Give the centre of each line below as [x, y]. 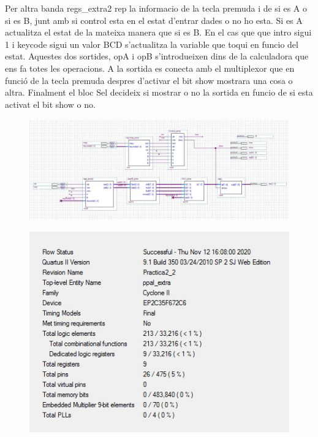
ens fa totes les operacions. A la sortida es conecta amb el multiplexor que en [150, 68]
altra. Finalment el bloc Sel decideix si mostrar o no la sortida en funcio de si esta [159, 92]
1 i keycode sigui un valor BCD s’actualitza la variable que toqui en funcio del [152, 44]
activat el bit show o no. [50, 104]
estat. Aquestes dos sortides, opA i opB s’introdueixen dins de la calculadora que [157, 56]
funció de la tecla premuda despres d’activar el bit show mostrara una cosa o [149, 80]
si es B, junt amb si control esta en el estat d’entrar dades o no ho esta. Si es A [154, 20]
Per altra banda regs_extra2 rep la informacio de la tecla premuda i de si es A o [156, 8]
